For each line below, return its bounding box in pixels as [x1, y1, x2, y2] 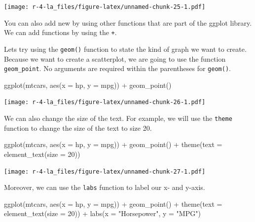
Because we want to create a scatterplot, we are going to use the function [4, 53, 226, 64]
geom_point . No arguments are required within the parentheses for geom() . [4, 63, 231, 74]
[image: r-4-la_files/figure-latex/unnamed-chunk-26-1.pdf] [4, 99, 206, 106]
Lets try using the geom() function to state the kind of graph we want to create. [4, 43, 247, 54]
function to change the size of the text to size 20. [4, 122, 152, 133]
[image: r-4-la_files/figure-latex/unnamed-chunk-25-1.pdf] [4, 3, 206, 10]
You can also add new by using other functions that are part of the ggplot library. [4, 17, 252, 28]
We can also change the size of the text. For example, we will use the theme [4, 113, 232, 123]
